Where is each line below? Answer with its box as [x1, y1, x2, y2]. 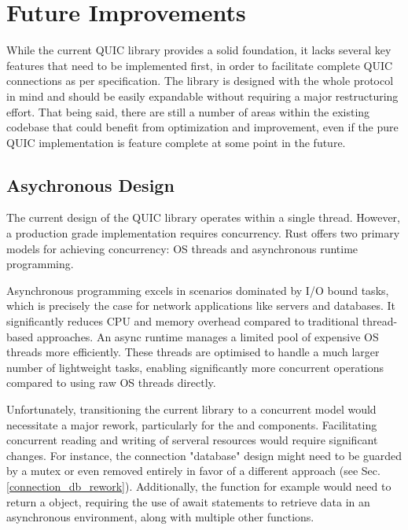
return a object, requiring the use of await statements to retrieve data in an [6, 493, 370, 510]
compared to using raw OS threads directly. [6, 374, 216, 391]
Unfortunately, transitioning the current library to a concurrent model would [6, 401, 377, 418]
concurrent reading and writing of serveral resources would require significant [6, 432, 378, 448]
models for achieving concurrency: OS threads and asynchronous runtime [6, 240, 358, 256]
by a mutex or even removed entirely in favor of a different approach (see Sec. [6, 462, 380, 479]
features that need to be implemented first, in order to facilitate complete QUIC [6, 57, 393, 73]
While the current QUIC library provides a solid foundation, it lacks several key [6, 42, 391, 58]
